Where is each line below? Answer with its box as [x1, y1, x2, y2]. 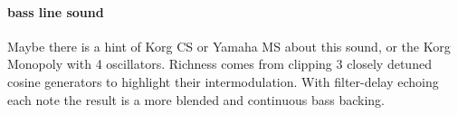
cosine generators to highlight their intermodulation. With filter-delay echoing [7, 72, 439, 91]
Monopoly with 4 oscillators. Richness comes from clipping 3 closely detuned [7, 54, 432, 73]
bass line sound [7, 2, 104, 21]
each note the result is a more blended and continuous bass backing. [7, 90, 385, 109]
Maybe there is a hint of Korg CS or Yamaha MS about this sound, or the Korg [7, 36, 451, 55]
